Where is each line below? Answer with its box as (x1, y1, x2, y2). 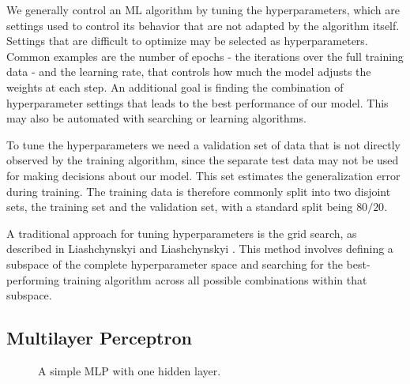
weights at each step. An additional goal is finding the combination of (6, 78, 344, 95)
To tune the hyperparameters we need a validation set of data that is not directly (6, 136, 401, 152)
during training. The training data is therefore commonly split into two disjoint (6, 183, 391, 199)
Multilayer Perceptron (6, 326, 192, 350)
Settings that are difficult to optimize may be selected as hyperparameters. (6, 32, 368, 49)
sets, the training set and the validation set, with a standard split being (6, 198, 353, 215)
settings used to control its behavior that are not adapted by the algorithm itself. (6, 17, 400, 33)
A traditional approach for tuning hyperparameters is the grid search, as (6, 224, 357, 241)
